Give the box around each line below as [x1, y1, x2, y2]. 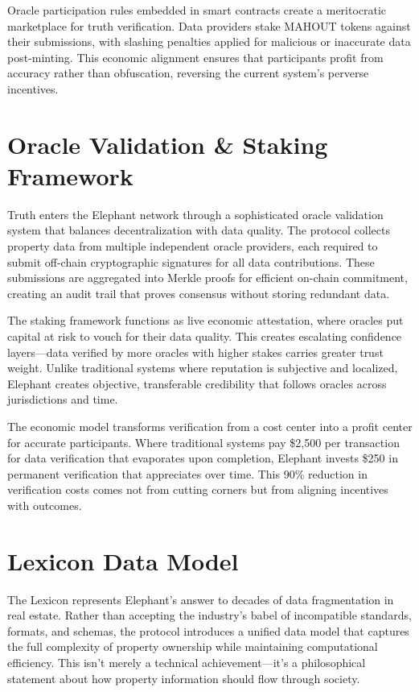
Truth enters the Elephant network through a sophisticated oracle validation [7, 205, 384, 222]
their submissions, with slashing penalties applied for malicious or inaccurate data [7, 33, 411, 50]
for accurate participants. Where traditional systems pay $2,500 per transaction [7, 433, 400, 450]
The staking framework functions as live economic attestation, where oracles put [7, 312, 404, 329]
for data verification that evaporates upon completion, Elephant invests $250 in [7, 450, 398, 466]
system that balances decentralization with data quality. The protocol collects [7, 222, 390, 238]
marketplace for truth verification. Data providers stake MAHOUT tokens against [7, 17, 411, 34]
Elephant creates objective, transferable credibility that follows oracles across [7, 375, 387, 392]
